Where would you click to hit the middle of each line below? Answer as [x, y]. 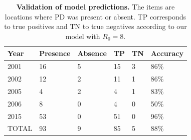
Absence [92, 53]
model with [83, 36]
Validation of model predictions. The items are [95, 6]
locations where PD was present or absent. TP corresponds [95, 16]
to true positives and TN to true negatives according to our [95, 26]
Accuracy [167, 53]
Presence [55, 53]
